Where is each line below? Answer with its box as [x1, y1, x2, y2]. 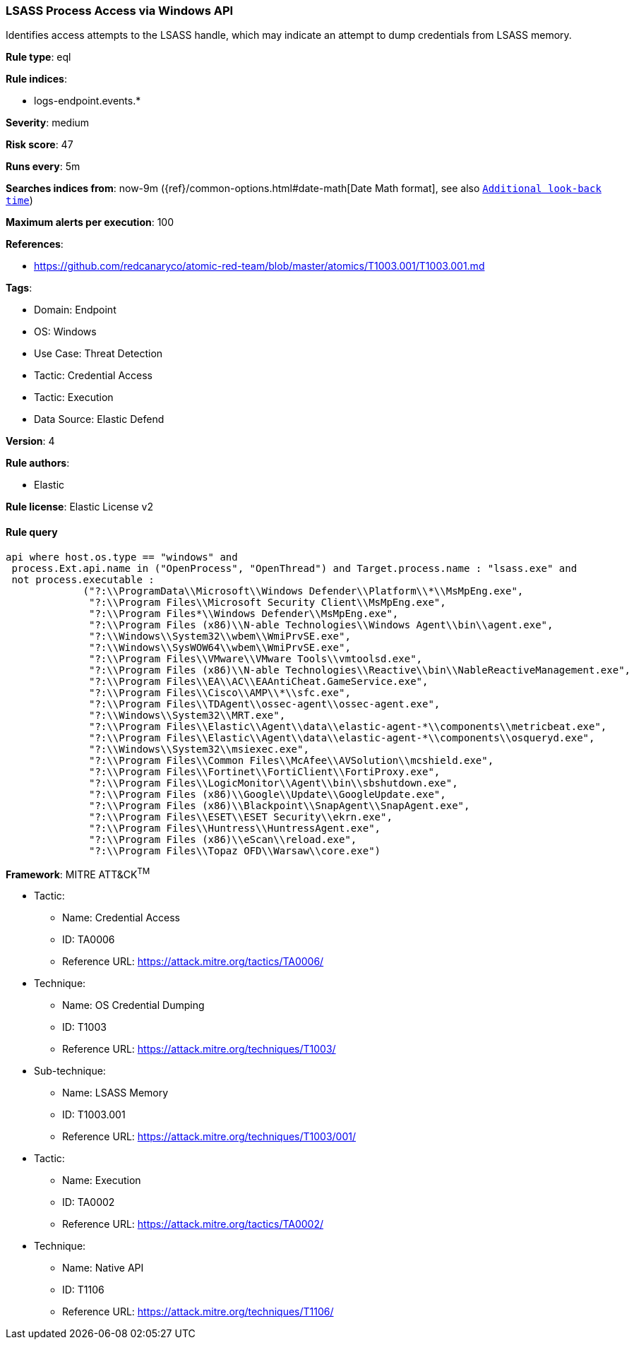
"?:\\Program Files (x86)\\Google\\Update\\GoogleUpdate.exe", [89, 788, 446, 800]
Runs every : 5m [6, 160, 80, 173]
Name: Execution [62, 1174, 141, 1187]
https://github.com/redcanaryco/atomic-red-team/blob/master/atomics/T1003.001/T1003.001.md [34, 260, 485, 273]
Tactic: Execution [34, 391, 114, 404]
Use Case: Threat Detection [34, 347, 163, 360]
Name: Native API [62, 1262, 144, 1274]
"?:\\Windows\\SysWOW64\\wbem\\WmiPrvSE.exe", [89, 641, 351, 653]
